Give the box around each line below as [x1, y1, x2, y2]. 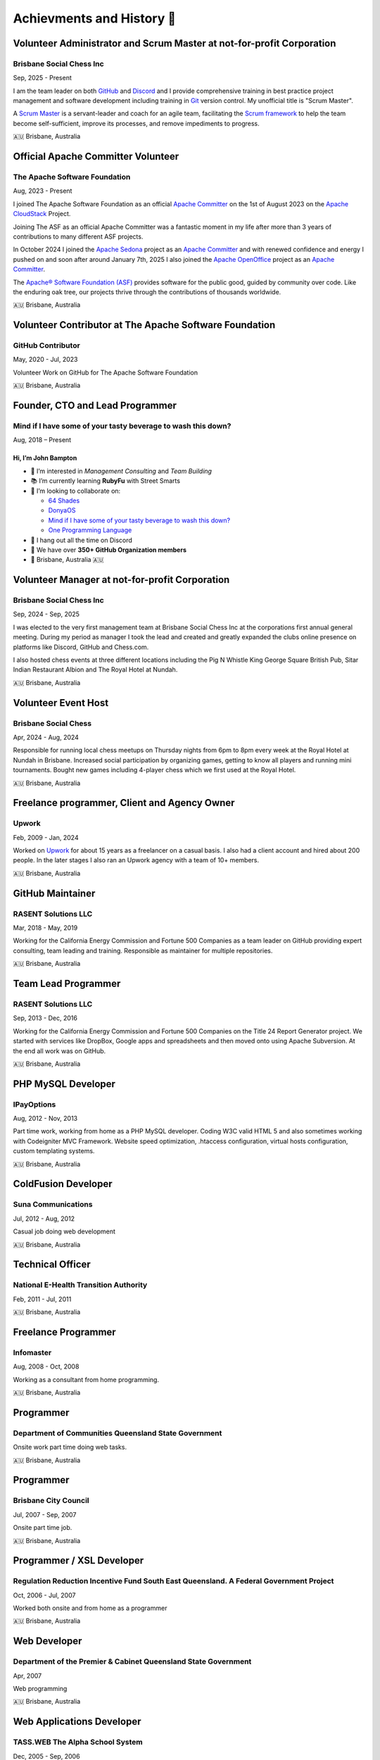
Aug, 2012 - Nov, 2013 [13, 1114, 78, 1123]
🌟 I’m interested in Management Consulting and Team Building [30, 467, 213, 475]
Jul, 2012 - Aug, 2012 [13, 1214, 75, 1223]
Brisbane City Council [13, 1496, 89, 1506]
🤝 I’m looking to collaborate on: [30, 486, 121, 495]
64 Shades [48, 496, 80, 505]
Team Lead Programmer [13, 978, 121, 990]
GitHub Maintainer [13, 887, 96, 899]
